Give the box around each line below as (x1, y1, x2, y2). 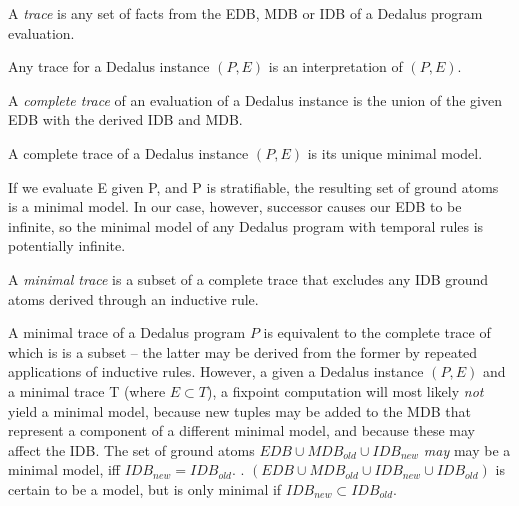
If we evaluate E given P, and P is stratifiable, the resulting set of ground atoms (8, 176, 499, 197)
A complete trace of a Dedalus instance (8, 142, 249, 163)
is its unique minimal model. (307, 142, 483, 163)
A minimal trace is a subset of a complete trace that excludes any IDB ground (8, 268, 489, 289)
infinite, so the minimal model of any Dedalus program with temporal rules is (8, 215, 484, 236)
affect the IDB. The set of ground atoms (8, 439, 255, 460)
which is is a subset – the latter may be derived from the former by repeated (8, 341, 478, 362)
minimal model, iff (8, 459, 120, 480)
